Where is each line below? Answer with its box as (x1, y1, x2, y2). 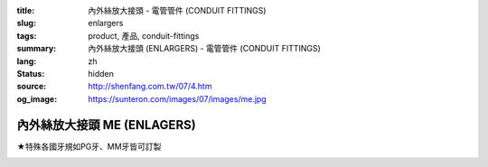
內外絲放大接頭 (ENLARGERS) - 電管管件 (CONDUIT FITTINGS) (88, 43, 321, 54)
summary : (16, 43, 57, 54)
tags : (16, 30, 37, 41)
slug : (16, 18, 36, 29)
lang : (16, 55, 37, 67)
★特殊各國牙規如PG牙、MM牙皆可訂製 (16, 141, 162, 152)
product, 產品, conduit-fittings (88, 30, 200, 41)
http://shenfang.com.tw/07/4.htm (88, 81, 212, 92)
